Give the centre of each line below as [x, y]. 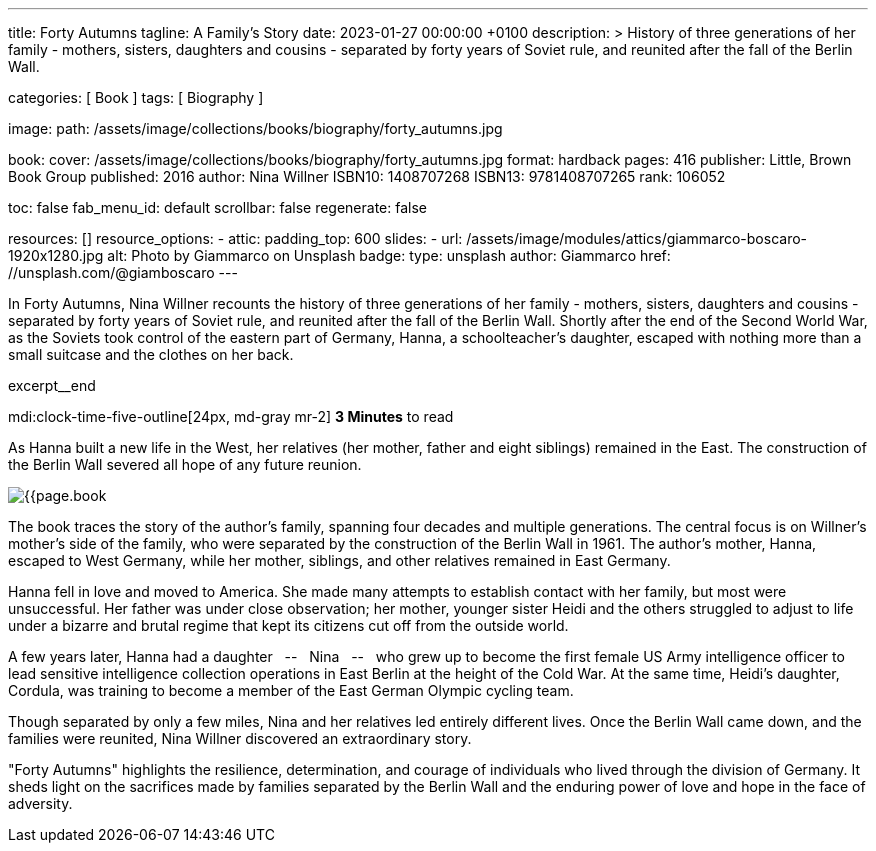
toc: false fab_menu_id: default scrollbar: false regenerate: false [217, 207]
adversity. [40, 803]
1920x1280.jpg [56, 255]
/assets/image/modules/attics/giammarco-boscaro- [637, 238]
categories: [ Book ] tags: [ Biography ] [136, 97]
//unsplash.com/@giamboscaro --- [123, 272]
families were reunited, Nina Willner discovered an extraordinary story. [240, 738]
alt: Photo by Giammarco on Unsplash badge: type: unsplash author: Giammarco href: [389, 255]
